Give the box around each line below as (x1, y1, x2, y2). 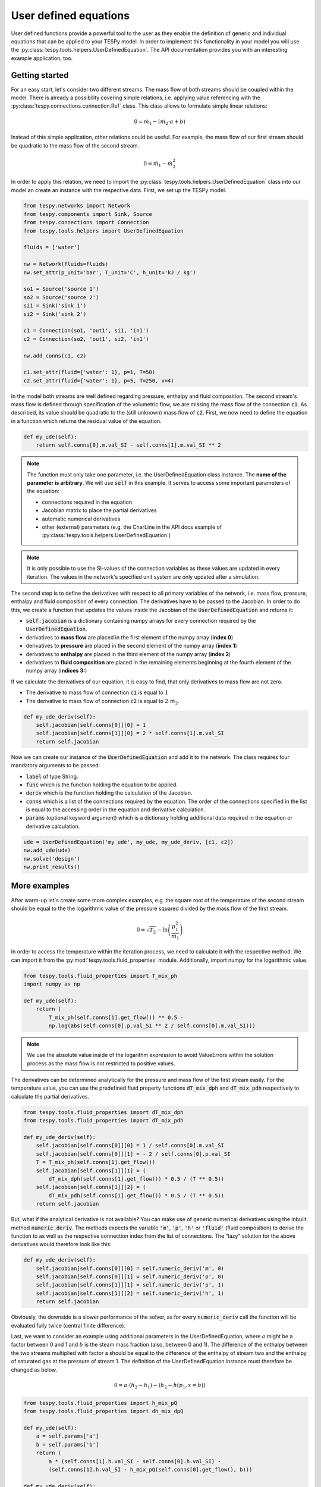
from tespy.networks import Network (23, 202, 131, 209)
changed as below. (11, 1366, 58, 1373)
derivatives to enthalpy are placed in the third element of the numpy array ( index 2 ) (26, 650, 231, 657)
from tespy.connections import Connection (23, 219, 149, 226)
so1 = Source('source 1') (23, 286, 99, 293)
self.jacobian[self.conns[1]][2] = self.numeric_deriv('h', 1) (36, 1290, 225, 1297)
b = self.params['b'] (36, 1441, 99, 1448)
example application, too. (11, 54, 73, 62)
